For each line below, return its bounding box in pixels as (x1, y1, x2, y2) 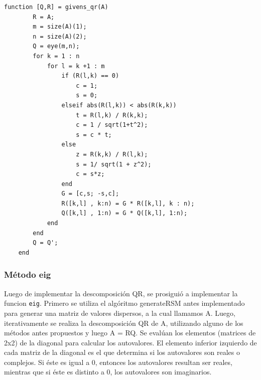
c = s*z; (76, 170, 105, 178)
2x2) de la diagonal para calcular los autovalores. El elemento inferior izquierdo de (4, 337, 257, 347)
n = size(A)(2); (33, 33, 87, 40)
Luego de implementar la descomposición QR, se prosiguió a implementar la (4, 288, 238, 298)
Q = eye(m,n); (33, 43, 80, 50)
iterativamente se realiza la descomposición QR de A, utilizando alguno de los (4, 317, 243, 328)
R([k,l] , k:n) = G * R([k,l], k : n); (61, 200, 195, 207)
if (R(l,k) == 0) (61, 72, 119, 80)
